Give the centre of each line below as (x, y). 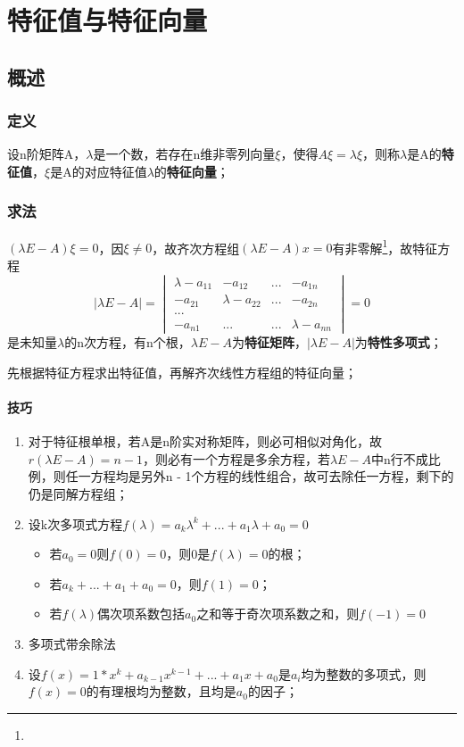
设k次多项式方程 (75, 523)
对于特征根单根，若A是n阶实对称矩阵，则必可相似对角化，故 (205, 441)
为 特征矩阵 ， (269, 342)
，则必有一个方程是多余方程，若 (236, 458)
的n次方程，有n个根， (128, 342)
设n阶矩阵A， (47, 154)
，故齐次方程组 (196, 248)
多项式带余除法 (72, 644)
